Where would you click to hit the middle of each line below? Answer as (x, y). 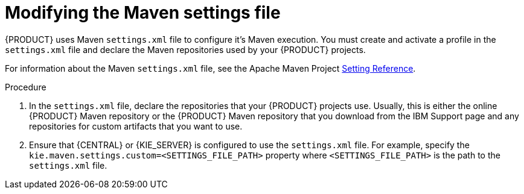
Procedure (26, 87)
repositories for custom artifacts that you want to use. (136, 126)
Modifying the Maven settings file (143, 13)
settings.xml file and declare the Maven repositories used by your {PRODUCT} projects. (185, 49)
